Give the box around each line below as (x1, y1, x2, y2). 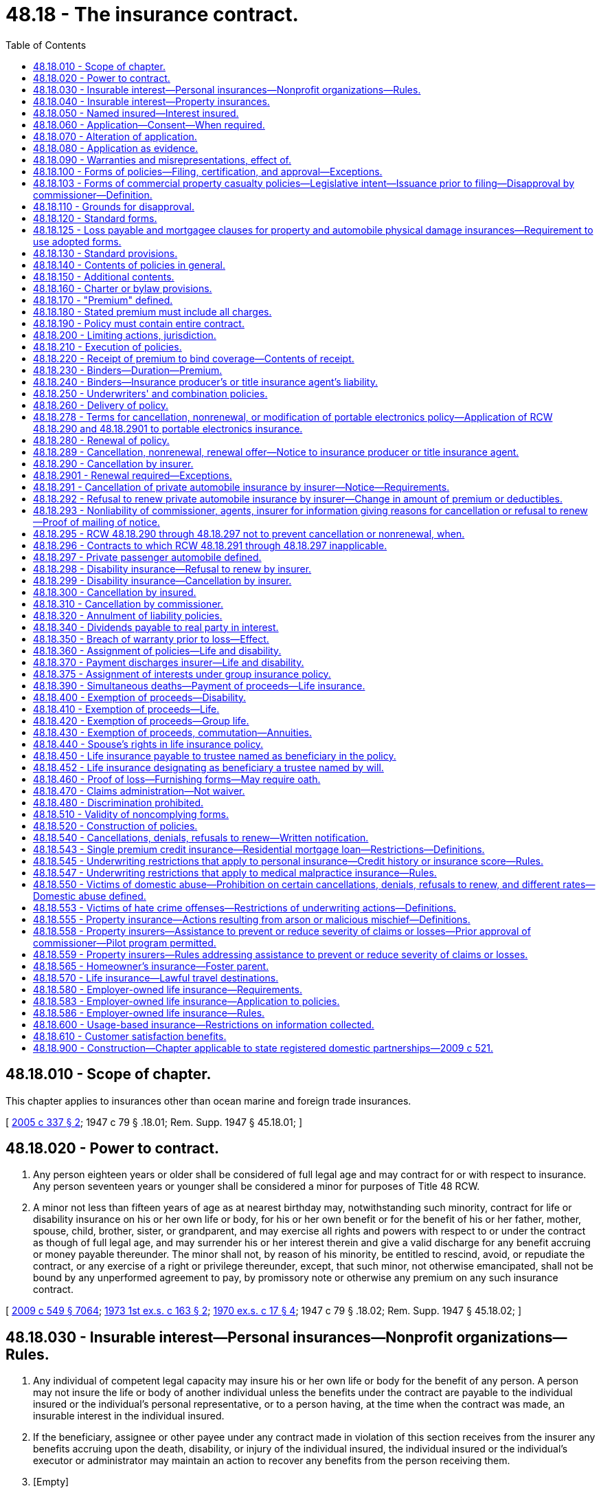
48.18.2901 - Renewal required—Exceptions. (33, 469, 232, 481)
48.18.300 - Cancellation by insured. (33, 586, 196, 598)
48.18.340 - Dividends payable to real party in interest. (33, 621, 279, 633)
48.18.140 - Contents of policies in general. (33, 258, 225, 271)
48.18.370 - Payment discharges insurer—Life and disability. (33, 656, 304, 668)
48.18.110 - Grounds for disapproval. (33, 200, 194, 212)
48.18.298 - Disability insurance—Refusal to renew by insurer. (33, 562, 312, 575)
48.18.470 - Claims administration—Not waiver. (33, 784, 245, 797)
